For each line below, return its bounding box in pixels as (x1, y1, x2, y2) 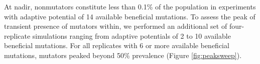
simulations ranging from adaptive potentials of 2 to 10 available (32, 30, 231, 41)
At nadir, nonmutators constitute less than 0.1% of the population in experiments (4, 1, 256, 11)
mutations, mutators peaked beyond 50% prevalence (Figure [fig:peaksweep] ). (4, 50, 242, 60)
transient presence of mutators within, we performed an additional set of (4, 21, 227, 31)
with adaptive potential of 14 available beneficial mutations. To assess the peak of (4, 11, 255, 21)
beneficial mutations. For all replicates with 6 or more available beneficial (4, 40, 229, 51)
